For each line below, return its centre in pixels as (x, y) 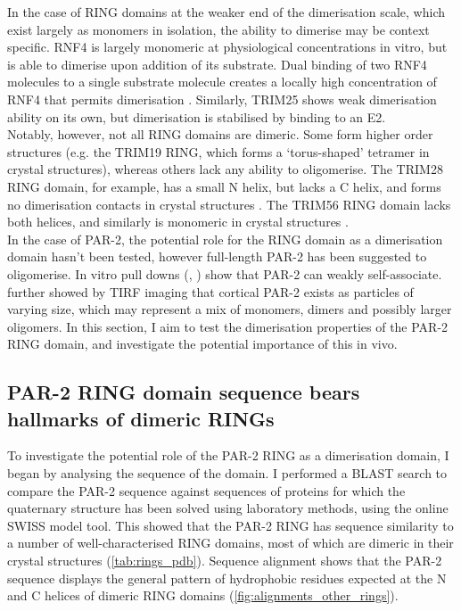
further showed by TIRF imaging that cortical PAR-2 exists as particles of (210, 291)
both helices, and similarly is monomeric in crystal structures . (178, 222)
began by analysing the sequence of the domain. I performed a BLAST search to (227, 473)
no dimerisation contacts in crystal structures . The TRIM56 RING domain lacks (229, 204)
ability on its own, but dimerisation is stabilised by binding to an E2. (197, 116)
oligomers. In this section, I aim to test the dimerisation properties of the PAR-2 (228, 326)
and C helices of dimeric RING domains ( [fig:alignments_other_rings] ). (203, 595)
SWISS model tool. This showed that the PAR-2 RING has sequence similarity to (230, 525)
